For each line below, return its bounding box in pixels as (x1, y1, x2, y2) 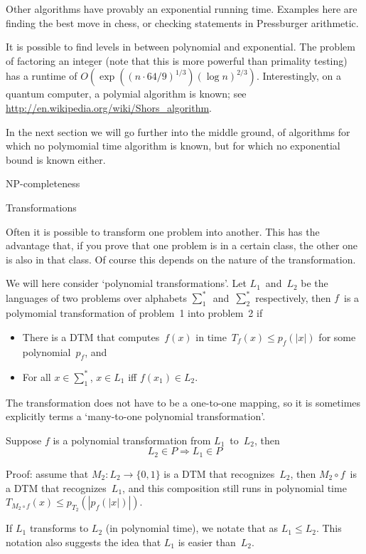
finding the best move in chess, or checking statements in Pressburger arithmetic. (6, 15, 359, 30)
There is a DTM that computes (22, 329, 160, 344)
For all (22, 369, 51, 384)
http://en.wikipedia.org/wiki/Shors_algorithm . (6, 100, 212, 115)
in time (195, 329, 227, 344)
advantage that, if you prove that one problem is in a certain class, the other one (6, 238, 358, 253)
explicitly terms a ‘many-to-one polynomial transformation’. (6, 409, 266, 424)
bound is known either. (6, 152, 106, 167)
